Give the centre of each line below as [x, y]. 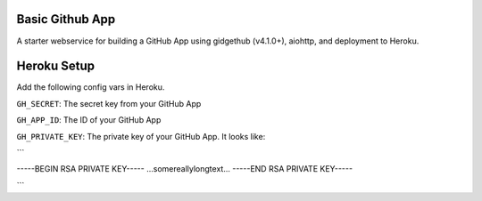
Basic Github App [66, 19]
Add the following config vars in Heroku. [91, 87]
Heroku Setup [56, 66]
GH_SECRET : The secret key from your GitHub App [109, 103]
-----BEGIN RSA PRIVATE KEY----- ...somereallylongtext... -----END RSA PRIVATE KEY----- [184, 169]
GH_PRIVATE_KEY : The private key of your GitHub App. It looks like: [141, 136]
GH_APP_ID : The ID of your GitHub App [89, 120]
